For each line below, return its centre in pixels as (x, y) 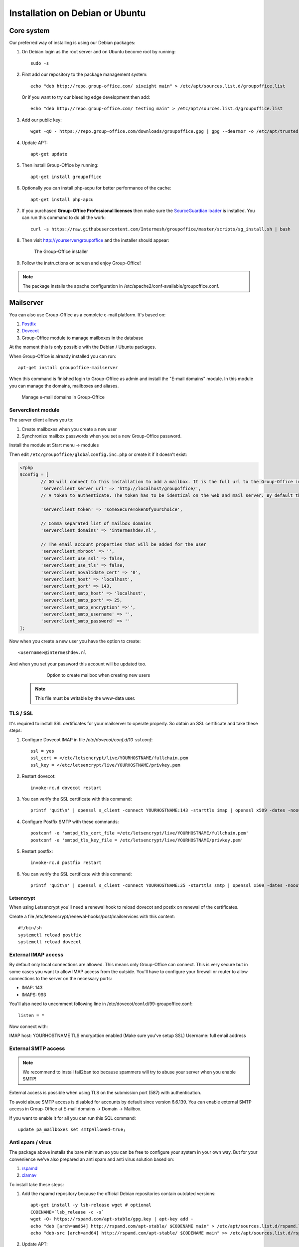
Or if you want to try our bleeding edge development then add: (86, 97)
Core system (29, 31)
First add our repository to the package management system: (85, 74)
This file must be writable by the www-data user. (85, 698)
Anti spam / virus (30, 1142)
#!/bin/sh (30, 928)
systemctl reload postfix (50, 935)
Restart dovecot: (39, 776)
